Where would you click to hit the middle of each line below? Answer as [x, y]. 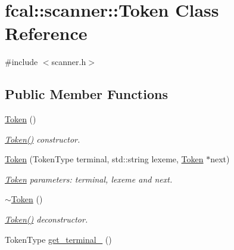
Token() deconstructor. [46, 219]
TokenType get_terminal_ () [58, 239]
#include [21, 62]
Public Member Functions [86, 94]
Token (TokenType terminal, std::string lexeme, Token [104, 159]
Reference [46, 33]
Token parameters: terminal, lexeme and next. [89, 179]
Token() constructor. [43, 139]
